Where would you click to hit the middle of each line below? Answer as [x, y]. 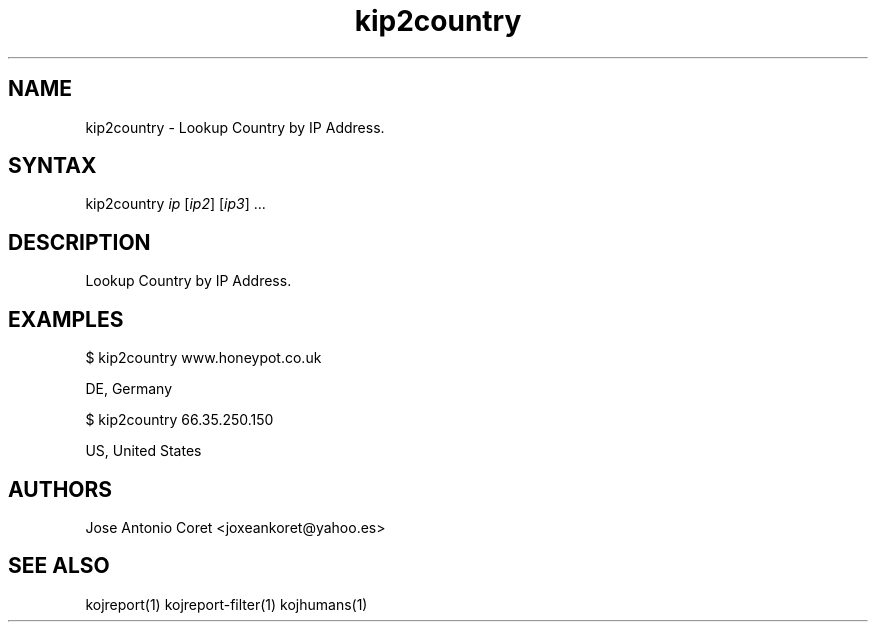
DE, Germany [129, 389]
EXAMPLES [66, 319]
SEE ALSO [59, 566]
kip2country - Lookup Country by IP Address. [235, 127]
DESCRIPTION [79, 242]
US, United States [143, 451]
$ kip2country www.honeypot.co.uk [203, 358]
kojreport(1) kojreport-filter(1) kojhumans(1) [226, 604]
